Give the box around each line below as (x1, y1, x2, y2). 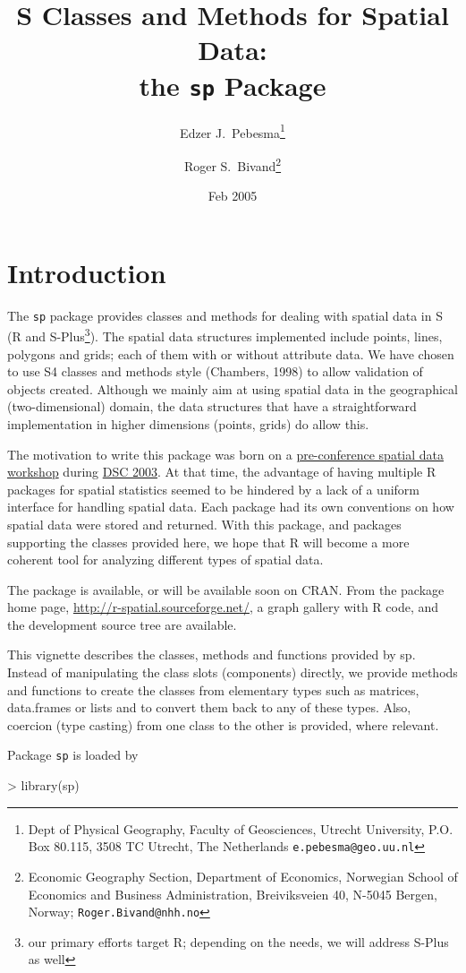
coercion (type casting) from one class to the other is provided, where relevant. (7, 715, 439, 734)
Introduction (7, 254, 166, 290)
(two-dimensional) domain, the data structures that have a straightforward (7, 397, 417, 416)
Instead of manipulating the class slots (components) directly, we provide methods (7, 663, 458, 682)
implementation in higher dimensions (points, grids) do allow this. (7, 414, 369, 433)
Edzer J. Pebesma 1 (180, 120, 285, 142)
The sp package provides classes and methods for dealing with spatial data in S (7, 306, 443, 324)
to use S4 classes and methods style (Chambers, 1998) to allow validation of (7, 362, 423, 381)
